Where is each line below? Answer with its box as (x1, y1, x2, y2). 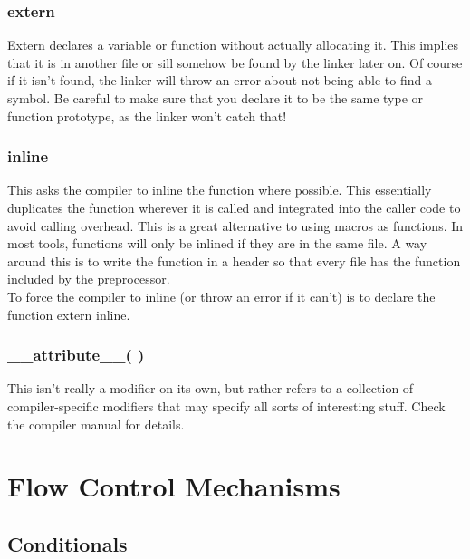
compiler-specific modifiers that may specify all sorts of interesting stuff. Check (7, 396, 446, 415)
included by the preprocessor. (7, 269, 170, 288)
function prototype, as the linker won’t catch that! (7, 106, 287, 125)
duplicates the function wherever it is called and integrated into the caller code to (7, 198, 461, 217)
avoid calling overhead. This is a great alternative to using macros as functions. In (7, 216, 464, 235)
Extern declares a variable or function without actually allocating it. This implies (7, 35, 459, 54)
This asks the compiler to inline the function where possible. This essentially (7, 180, 432, 199)
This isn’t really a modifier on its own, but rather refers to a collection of (7, 379, 414, 398)
